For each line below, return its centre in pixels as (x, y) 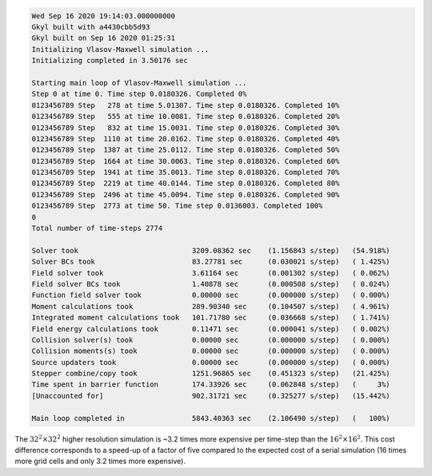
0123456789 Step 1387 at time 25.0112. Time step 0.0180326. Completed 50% (186, 150)
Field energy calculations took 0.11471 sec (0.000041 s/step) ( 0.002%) (211, 329)
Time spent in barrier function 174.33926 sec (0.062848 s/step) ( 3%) (211, 385)
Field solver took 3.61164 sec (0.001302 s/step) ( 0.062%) (211, 273)
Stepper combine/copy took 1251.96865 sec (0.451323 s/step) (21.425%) (211, 374)
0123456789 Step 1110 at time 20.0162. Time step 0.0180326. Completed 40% (186, 139)
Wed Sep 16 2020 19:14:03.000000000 (104, 16)
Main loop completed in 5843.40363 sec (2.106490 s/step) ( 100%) (211, 418)
